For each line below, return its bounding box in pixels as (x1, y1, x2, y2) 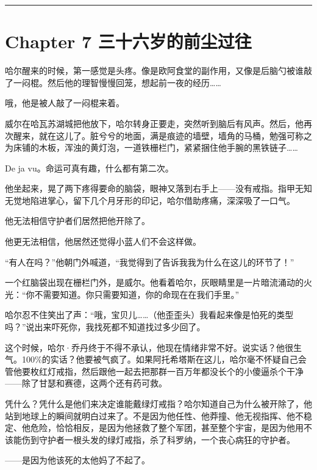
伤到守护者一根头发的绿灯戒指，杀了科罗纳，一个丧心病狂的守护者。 (21, 433, 295, 446)
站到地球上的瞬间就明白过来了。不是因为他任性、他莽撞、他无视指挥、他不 (5, 409, 304, 422)
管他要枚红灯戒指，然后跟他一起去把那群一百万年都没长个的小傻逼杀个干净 (5, 364, 304, 377)
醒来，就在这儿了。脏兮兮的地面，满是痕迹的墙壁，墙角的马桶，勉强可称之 (13, 129, 312, 142)
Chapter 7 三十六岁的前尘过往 (5, 29, 252, 54)
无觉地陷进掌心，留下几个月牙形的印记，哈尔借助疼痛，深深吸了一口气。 (5, 193, 295, 206)
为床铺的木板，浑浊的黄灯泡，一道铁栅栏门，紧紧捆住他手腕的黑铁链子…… (5, 141, 298, 154)
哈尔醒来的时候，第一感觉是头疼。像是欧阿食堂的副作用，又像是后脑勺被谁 (5, 64, 304, 77)
